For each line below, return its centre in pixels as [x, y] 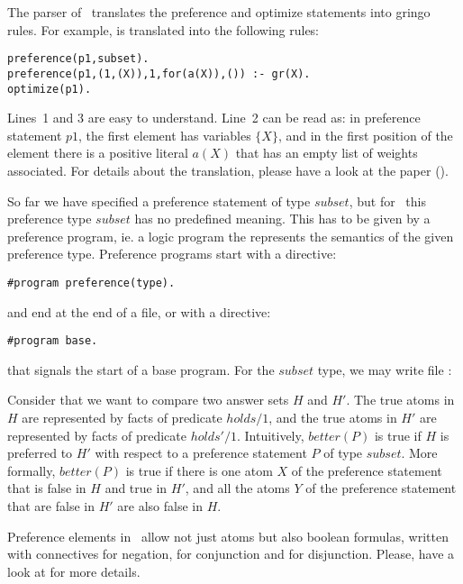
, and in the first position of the [365, 135]
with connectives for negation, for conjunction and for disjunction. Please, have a [231, 554]
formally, [32, 470]
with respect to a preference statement [201, 453]
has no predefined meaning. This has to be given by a [282, 219]
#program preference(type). [91, 283]
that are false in [51, 505]
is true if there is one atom [199, 470]
